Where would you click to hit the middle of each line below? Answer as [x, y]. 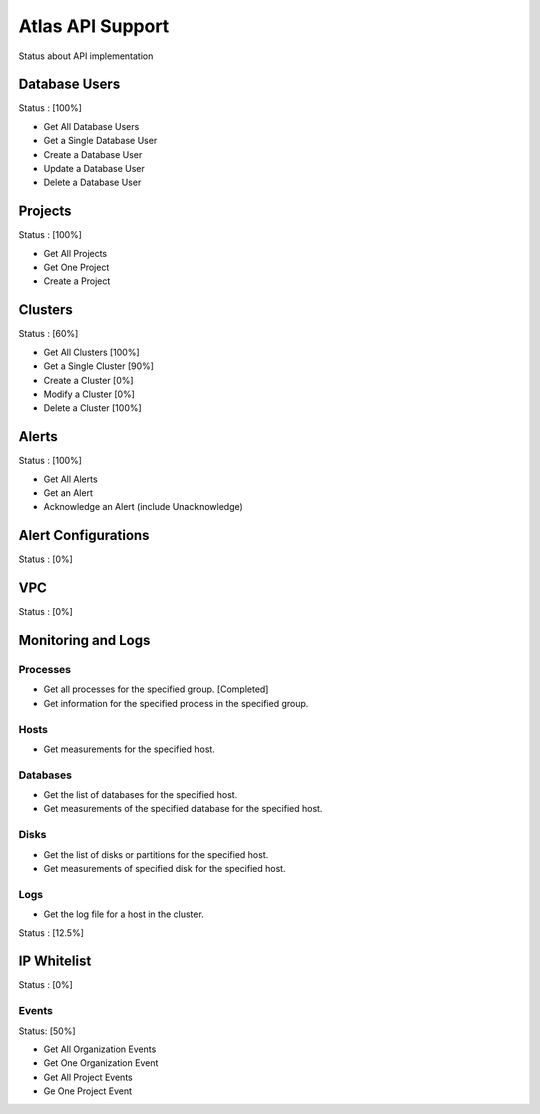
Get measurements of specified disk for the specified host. [164, 868]
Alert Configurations [84, 535]
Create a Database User [93, 154]
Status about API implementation [86, 56]
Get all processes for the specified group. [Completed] [156, 689]
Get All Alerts [71, 479]
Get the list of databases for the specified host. [140, 795]
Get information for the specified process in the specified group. [176, 703]
